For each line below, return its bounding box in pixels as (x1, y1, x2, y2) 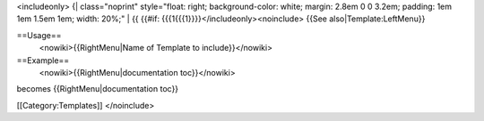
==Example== (16, 54, 70, 66)
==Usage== (16, 29, 62, 40)
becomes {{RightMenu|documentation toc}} (16, 84, 179, 94)
